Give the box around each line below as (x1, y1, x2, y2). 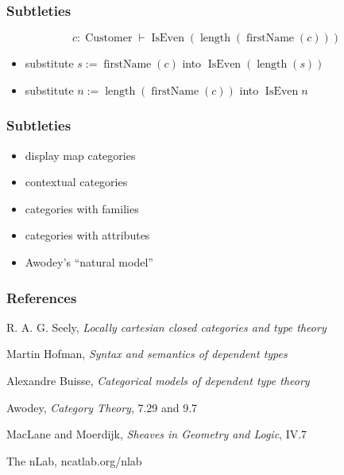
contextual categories (25, 173, 128, 190)
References (6, 287, 77, 307)
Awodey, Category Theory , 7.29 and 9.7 (6, 399, 198, 415)
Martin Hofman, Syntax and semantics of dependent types (6, 345, 288, 362)
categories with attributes (25, 227, 150, 243)
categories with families (25, 200, 139, 216)
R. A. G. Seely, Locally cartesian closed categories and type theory (6, 318, 327, 335)
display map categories (25, 146, 136, 163)
